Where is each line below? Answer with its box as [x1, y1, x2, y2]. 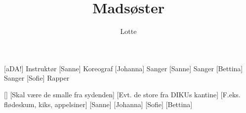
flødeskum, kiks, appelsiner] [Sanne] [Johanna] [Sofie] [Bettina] [4, 99, 193, 109]
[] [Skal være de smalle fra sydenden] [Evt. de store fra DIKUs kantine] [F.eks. [4, 89, 241, 99]
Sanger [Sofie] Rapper [4, 73, 70, 83]
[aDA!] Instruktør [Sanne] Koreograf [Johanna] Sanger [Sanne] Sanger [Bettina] [4, 63, 243, 73]
